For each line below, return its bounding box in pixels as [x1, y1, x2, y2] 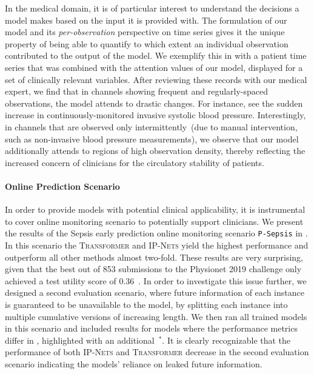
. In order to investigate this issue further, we [138, 274, 307, 287]
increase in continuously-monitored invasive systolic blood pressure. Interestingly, [5, 109, 306, 121]
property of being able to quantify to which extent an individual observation [5, 37, 289, 50]
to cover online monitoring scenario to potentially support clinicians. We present [5, 215, 304, 227]
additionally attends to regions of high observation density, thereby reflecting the [5, 144, 306, 157]
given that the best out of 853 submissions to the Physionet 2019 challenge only [5, 262, 302, 275]
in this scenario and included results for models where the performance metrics [5, 322, 298, 335]
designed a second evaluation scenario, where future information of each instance [5, 286, 304, 299]
